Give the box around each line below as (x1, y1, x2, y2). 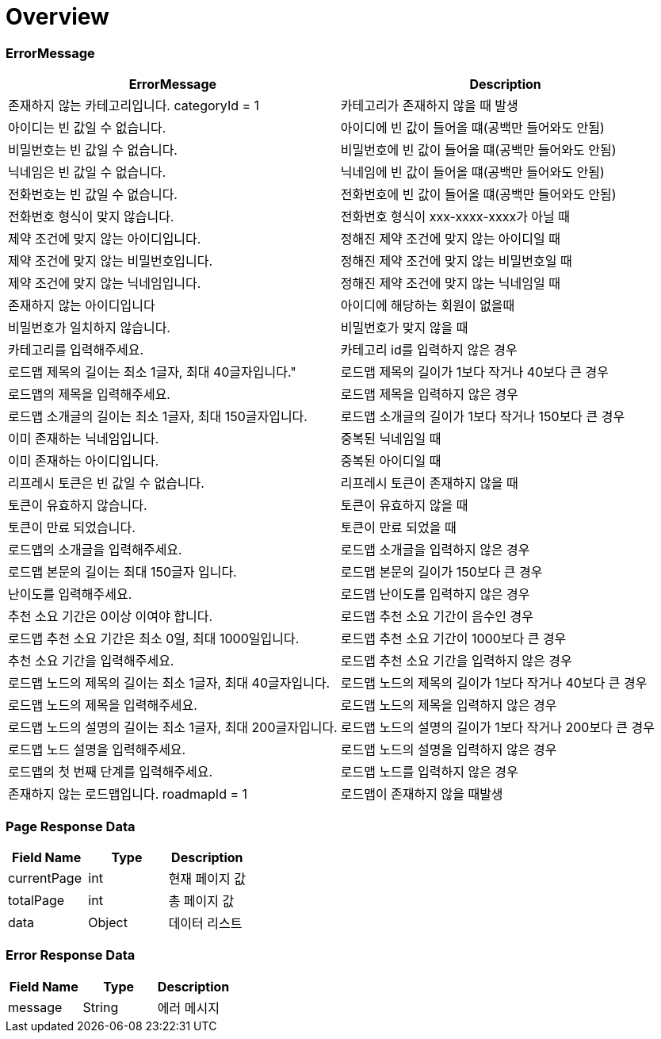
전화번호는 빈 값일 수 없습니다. (8, 186, 178, 203)
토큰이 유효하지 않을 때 (340, 497, 468, 514)
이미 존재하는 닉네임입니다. (8, 431, 159, 447)
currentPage (8, 869, 82, 886)
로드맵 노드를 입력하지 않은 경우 (340, 764, 518, 780)
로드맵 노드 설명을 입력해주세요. (8, 742, 186, 758)
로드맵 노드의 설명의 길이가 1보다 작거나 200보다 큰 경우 (340, 719, 655, 736)
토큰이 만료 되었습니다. (8, 519, 136, 536)
